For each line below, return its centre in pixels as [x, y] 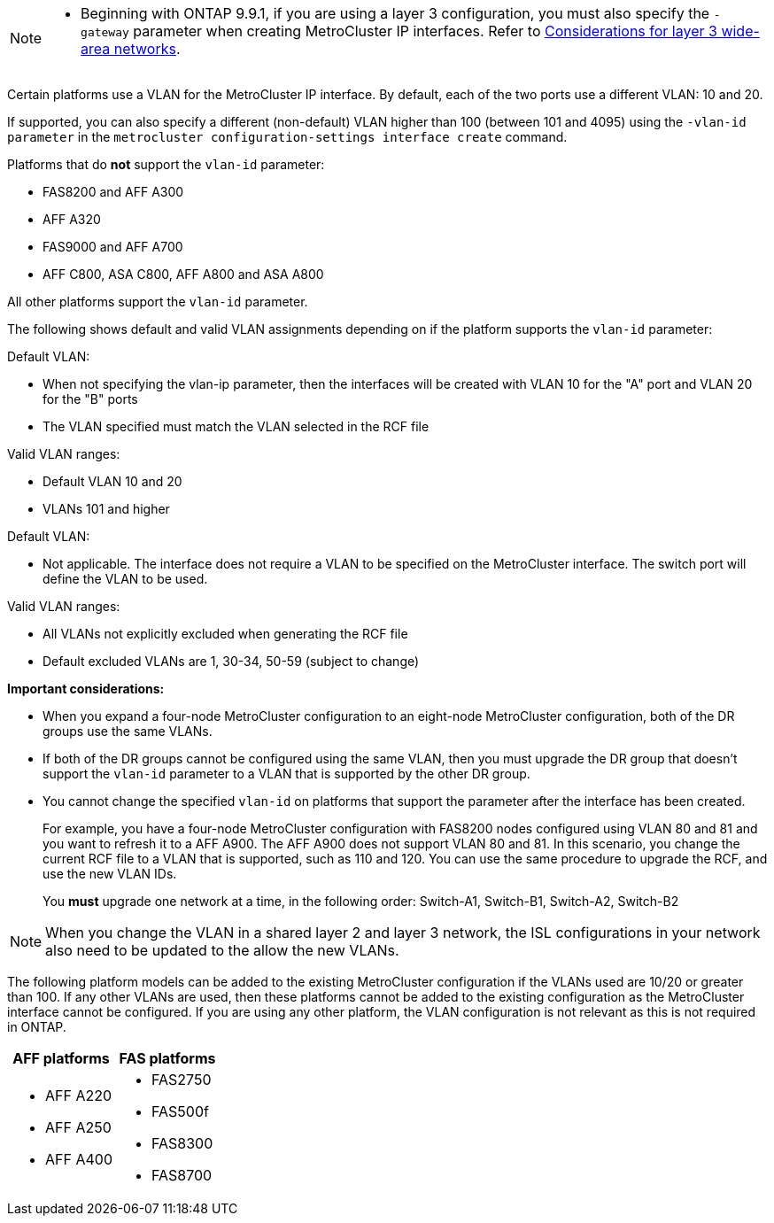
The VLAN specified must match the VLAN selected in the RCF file [236, 426]
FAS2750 [182, 1080]
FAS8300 [182, 1143]
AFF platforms [61, 1058]
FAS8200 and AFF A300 [113, 192]
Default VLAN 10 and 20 [112, 481]
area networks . [131, 49]
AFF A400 [79, 1159]
